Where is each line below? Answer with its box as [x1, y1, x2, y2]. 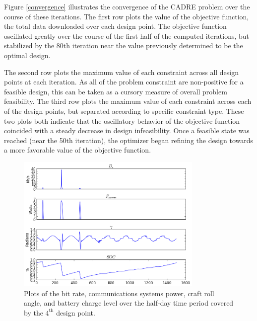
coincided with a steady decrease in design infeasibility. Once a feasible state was [4, 125, 250, 136]
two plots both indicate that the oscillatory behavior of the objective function [4, 115, 240, 126]
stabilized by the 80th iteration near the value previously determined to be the [4, 40, 243, 51]
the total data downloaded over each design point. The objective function [4, 21, 227, 31]
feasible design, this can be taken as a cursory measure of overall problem [4, 86, 227, 96]
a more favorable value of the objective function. [4, 145, 151, 155]
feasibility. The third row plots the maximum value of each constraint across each [4, 96, 252, 106]
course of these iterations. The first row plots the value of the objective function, [4, 11, 249, 21]
